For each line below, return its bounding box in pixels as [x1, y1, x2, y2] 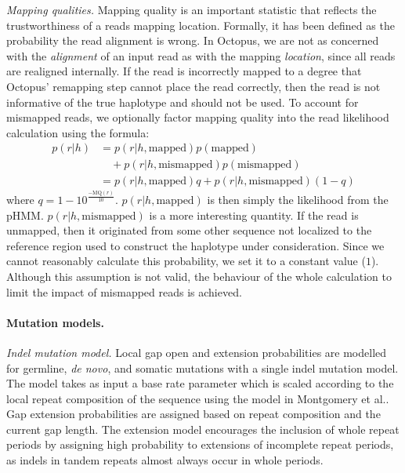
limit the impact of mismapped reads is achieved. [6, 283, 242, 300]
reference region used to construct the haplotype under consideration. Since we [6, 237, 385, 253]
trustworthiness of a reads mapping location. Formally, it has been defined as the [6, 16, 395, 33]
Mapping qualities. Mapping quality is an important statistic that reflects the [6, 2, 377, 17]
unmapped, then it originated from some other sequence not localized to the [6, 222, 372, 238]
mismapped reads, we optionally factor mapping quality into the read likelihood [6, 109, 389, 126]
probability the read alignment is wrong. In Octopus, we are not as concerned [6, 32, 379, 49]
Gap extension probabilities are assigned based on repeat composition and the [6, 406, 381, 422]
